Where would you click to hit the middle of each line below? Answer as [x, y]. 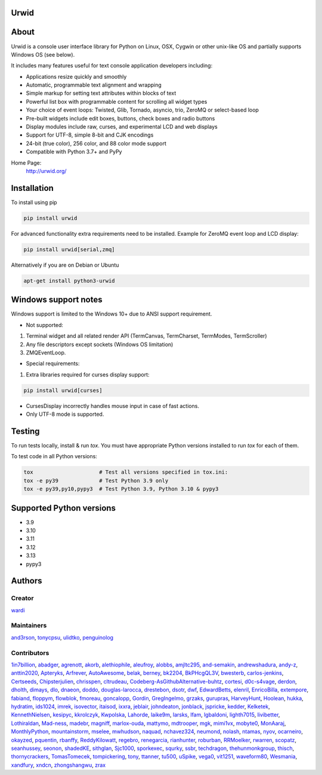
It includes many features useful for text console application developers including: [112, 66]
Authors [27, 581]
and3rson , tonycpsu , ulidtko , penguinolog [62, 637]
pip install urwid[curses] [63, 390]
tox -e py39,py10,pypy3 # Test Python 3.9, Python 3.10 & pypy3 [121, 489]
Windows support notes [57, 300]
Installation [32, 188]
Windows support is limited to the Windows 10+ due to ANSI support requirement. [112, 314]
